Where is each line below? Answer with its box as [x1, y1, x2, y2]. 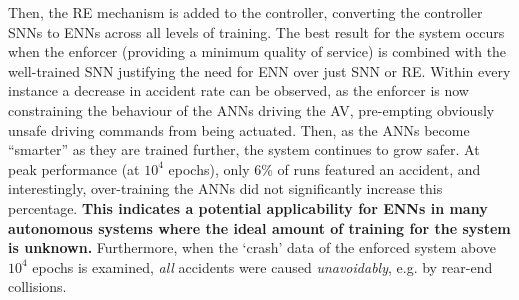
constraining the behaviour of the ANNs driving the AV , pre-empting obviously [8, 99, 495, 120]
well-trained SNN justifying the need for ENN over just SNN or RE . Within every [8, 60, 511, 81]
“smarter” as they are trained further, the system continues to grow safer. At [8, 139, 480, 160]
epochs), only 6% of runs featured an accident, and [168, 158, 481, 179]
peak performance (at [8, 158, 140, 179]
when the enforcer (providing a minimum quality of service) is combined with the [8, 41, 507, 62]
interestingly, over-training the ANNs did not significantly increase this [8, 178, 443, 199]
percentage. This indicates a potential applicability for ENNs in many [8, 197, 488, 218]
